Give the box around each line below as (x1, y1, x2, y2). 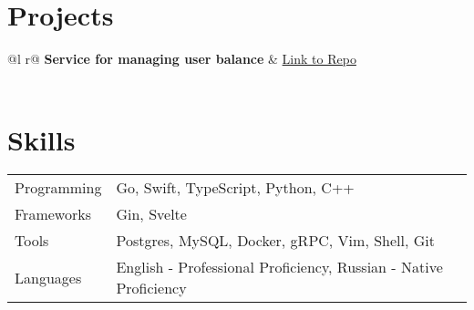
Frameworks (15, 203, 91, 225)
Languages (15, 266, 82, 288)
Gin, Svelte (116, 203, 187, 225)
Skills (7, 120, 76, 158)
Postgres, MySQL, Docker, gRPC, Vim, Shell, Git (116, 230, 435, 252)
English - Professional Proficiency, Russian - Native (116, 256, 443, 278)
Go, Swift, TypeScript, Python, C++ (116, 177, 355, 199)
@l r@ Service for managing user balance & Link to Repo (7, 49, 356, 68)
